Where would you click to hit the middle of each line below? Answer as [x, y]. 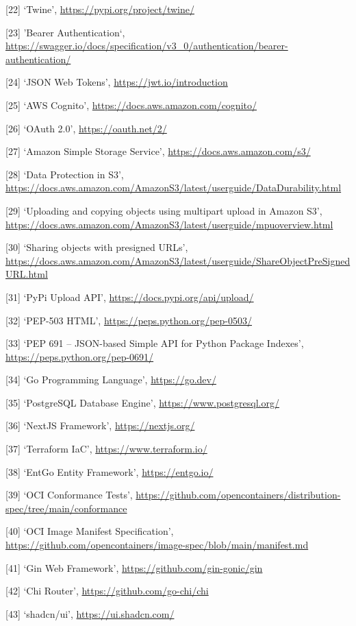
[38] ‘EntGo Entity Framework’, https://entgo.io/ [110, 471]
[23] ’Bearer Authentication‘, [65, 32]
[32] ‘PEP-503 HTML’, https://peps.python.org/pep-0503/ [129, 320]
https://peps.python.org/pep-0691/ [80, 356]
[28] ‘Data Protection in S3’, [65, 174]
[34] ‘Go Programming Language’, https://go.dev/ [111, 380]
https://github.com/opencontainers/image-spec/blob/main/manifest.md [157, 545]
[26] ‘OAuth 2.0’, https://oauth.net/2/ [86, 128]
